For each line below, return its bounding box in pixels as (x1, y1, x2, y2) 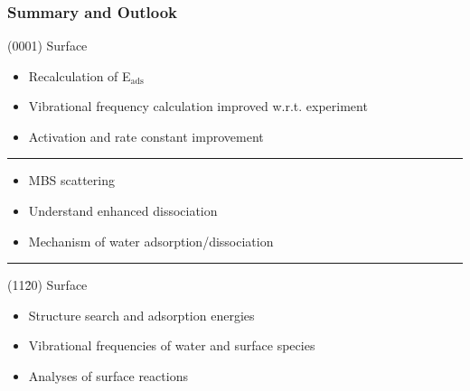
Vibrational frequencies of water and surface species (28, 336, 315, 355)
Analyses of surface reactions (28, 367, 188, 386)
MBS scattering (28, 171, 115, 190)
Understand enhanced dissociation (28, 201, 218, 220)
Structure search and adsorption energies (28, 305, 255, 324)
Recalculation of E (28, 66, 131, 85)
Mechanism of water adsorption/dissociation (28, 231, 274, 250)
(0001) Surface (7, 36, 88, 55)
